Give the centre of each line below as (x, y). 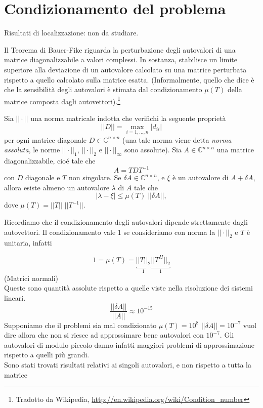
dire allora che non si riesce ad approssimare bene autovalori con (104, 335)
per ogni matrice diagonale (46, 139)
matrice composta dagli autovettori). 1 (62, 100)
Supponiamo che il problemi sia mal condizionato (80, 325)
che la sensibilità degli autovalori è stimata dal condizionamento (103, 89)
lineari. (15, 297)
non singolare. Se (95, 177)
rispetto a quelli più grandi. (47, 355)
